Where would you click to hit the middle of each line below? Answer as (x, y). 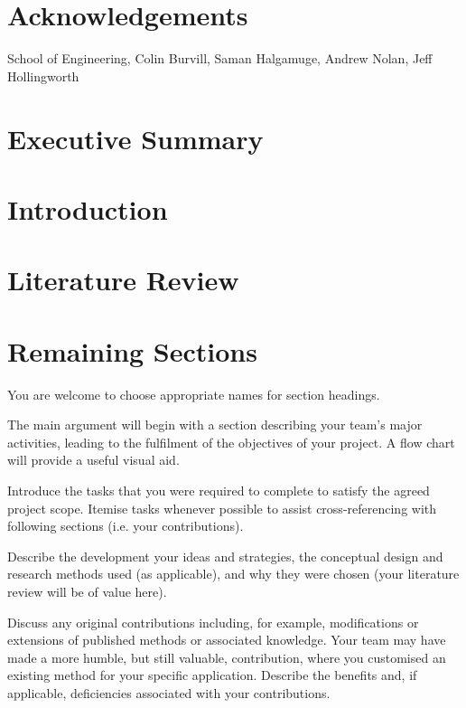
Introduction (88, 208)
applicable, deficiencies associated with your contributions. (169, 692)
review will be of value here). (87, 591)
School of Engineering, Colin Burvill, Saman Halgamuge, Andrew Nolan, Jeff (220, 58)
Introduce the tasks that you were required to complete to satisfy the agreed (219, 490)
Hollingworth (43, 76)
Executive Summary (135, 138)
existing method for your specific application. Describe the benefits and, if (212, 675)
